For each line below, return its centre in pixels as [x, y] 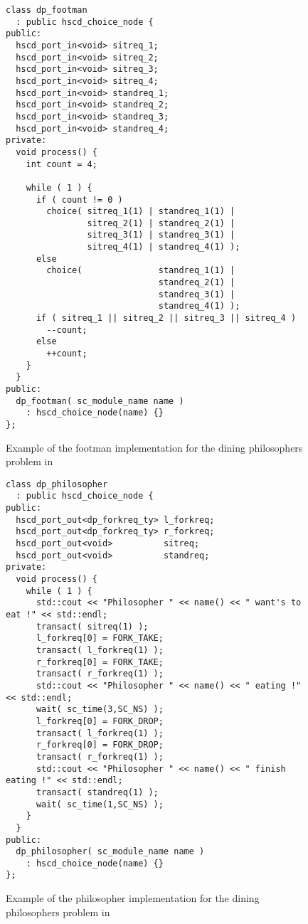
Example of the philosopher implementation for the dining [133, 898]
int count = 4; [62, 164]
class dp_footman [47, 10]
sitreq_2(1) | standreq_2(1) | [161, 223]
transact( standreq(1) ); [97, 792]
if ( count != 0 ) [79, 200]
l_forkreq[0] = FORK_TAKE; [100, 638]
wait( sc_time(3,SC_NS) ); [100, 710]
